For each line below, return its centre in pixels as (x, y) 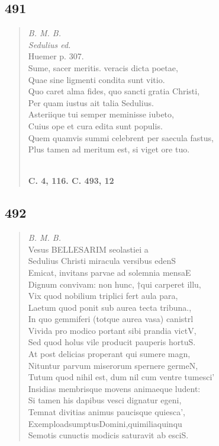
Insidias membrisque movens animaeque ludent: (114, 388)
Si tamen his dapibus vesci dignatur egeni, (105, 400)
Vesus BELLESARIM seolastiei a (88, 249)
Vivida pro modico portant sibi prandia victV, (112, 330)
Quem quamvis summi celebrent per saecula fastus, (121, 137)
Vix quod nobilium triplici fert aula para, (103, 296)
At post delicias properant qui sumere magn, (109, 354)
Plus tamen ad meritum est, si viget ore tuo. (109, 149)
